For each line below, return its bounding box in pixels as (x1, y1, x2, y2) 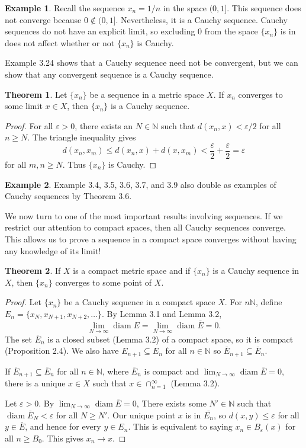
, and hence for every (25, 420, 101, 433)
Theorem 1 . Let (5, 88, 67, 100)
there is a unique (5, 377, 66, 389)
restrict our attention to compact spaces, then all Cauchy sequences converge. (5, 221, 286, 233)
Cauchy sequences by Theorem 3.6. (5, 190, 132, 202)
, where (102, 364, 129, 377)
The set (5, 332, 32, 345)
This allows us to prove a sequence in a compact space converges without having (5, 232, 297, 245)
